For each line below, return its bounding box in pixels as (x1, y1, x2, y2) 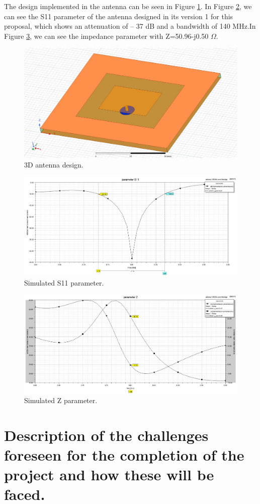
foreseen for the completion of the (4, 444, 244, 465)
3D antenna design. (24, 159, 83, 170)
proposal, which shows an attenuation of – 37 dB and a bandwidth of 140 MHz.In (4, 21, 256, 31)
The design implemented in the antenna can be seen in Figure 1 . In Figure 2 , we (4, 1, 252, 11)
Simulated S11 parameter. (24, 277, 104, 288)
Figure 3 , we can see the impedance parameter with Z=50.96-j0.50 (4, 30, 209, 41)
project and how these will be (4, 464, 214, 485)
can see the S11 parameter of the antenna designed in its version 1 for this (4, 11, 233, 21)
